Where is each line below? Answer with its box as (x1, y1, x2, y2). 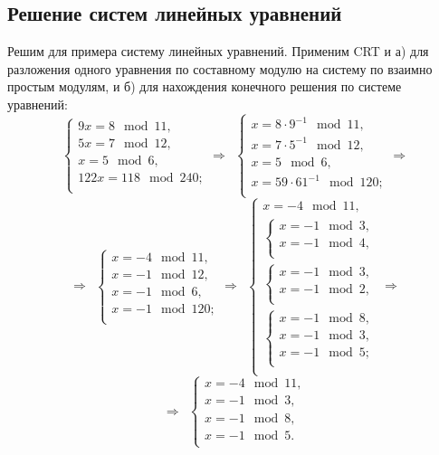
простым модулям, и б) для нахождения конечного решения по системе (7, 77, 402, 96)
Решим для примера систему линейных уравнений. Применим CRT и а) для (7, 42, 429, 61)
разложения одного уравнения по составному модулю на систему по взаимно (7, 59, 433, 78)
